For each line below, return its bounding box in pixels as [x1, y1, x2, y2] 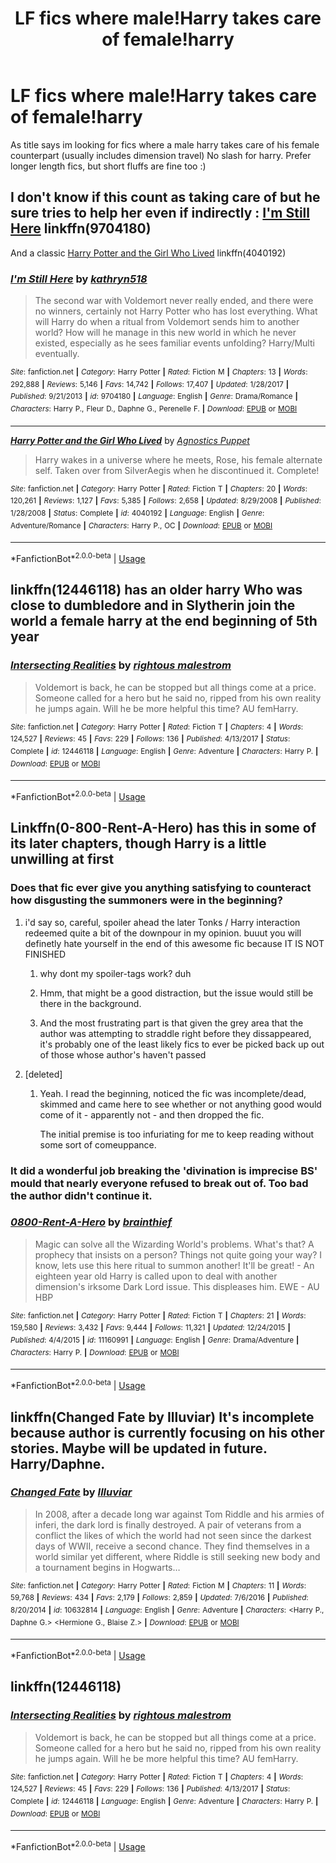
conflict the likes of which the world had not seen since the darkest [34, 1529, 312, 1541]
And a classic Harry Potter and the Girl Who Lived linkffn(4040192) [10, 247, 287, 259]
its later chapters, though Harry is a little [10, 835, 267, 852]
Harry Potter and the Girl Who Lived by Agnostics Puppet [10, 434, 250, 446]
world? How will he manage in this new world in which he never [34, 327, 297, 339]
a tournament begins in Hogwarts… [34, 1561, 181, 1573]
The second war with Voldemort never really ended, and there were [34, 295, 314, 307]
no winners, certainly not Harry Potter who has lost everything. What [34, 305, 318, 317]
